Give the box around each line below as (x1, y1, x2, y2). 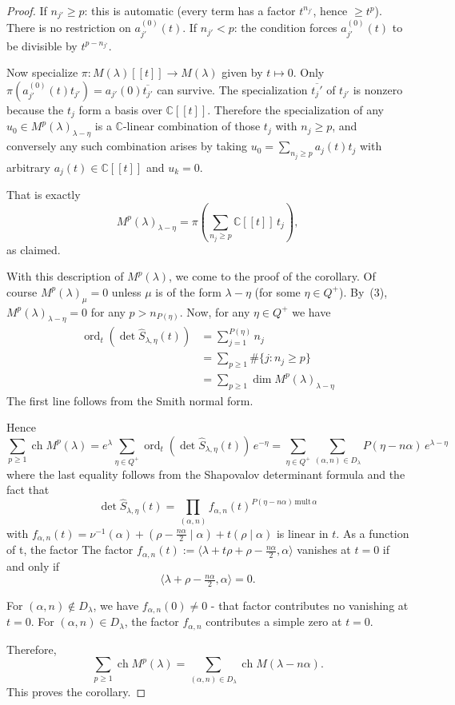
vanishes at (297, 541, 351, 558)
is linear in (276, 524, 329, 541)
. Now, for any (179, 303, 250, 320)
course (6, 283, 38, 300)
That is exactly (6, 186, 81, 203)
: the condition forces (233, 19, 337, 36)
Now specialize (6, 64, 78, 81)
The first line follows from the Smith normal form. (6, 392, 253, 408)
